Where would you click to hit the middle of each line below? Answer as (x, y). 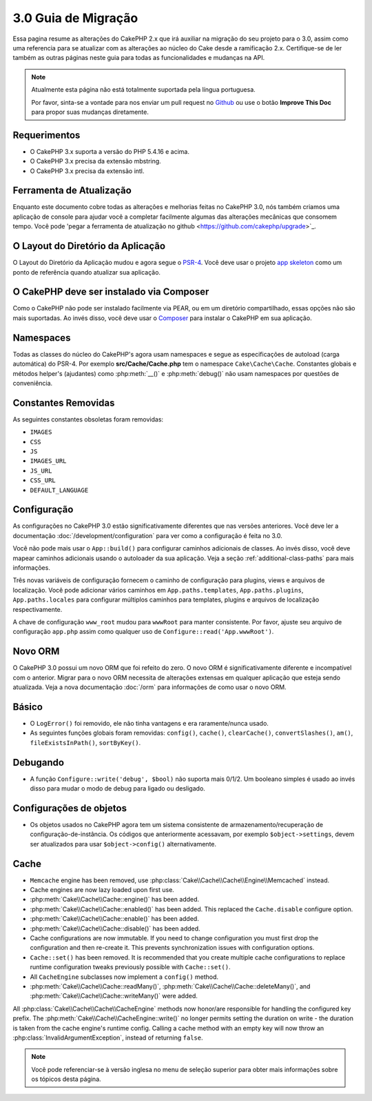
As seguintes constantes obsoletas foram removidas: (88, 419)
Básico (28, 707)
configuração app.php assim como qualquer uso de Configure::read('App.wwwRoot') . (143, 632)
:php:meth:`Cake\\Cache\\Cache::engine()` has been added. (115, 900)
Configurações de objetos (70, 808)
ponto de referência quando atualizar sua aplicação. (87, 272)
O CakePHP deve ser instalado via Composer (111, 292)
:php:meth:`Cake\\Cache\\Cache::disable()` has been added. (115, 929)
